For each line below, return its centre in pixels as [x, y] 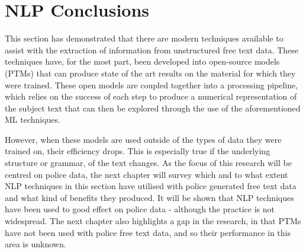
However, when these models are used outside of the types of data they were [143, 139]
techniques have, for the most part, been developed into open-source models [142, 61]
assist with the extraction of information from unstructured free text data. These [152, 50]
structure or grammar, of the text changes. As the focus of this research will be [148, 163]
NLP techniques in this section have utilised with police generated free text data [151, 186]
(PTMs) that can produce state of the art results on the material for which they [150, 73]
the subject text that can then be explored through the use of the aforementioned [153, 108]
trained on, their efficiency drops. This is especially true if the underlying [138, 151]
